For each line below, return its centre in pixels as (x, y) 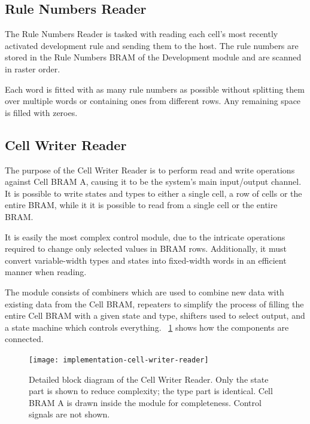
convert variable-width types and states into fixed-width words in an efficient (146, 260)
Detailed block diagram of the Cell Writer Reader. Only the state (149, 379)
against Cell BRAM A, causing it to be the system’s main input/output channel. (153, 182)
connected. (24, 339)
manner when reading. (46, 272)
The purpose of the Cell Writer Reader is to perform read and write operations (150, 170)
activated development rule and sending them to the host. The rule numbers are (152, 45)
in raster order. (33, 68)
